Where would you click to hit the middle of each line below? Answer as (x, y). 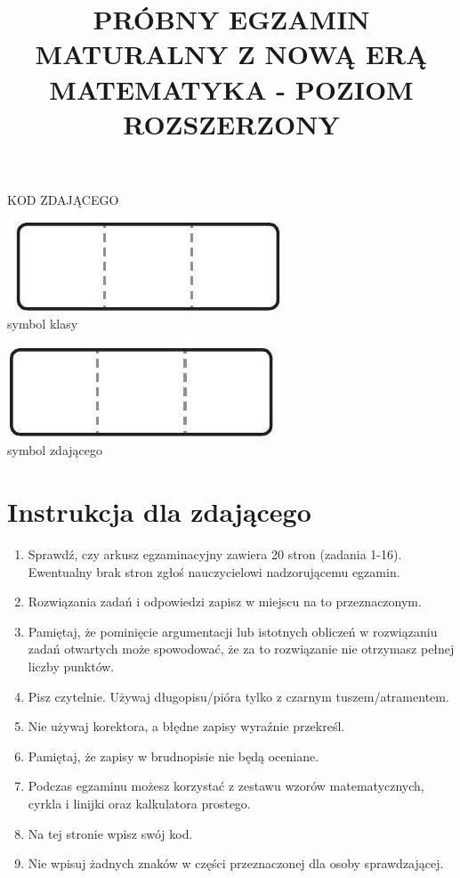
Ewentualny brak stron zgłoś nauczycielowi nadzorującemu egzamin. (214, 571)
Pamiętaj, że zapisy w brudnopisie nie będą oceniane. (174, 756)
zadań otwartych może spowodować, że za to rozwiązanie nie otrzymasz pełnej (241, 649)
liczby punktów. (71, 666)
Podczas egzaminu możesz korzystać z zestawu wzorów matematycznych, (226, 786)
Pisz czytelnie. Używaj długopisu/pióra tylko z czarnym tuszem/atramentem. (238, 696)
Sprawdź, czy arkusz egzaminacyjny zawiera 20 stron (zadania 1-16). (215, 554)
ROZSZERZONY (231, 123)
